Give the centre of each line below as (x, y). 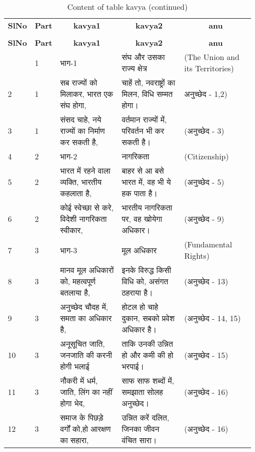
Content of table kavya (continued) (127, 7)
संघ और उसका (143, 57)
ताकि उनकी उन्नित (147, 344)
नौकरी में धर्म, (79, 380)
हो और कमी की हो (148, 355)
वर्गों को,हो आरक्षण (85, 429)
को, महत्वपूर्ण (78, 281)
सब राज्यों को (79, 82)
